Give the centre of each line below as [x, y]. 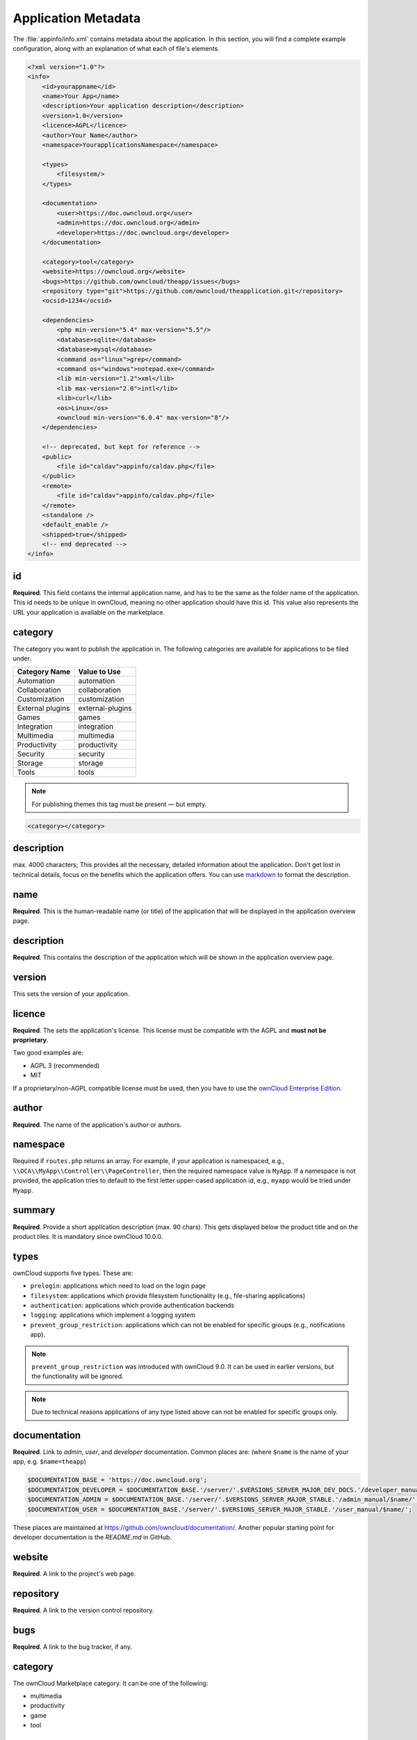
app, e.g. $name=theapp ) [49, 1462]
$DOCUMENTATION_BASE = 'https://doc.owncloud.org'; [117, 1480]
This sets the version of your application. [71, 994]
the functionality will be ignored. [78, 1376]
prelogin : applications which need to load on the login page [118, 1286]
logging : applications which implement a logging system [113, 1315]
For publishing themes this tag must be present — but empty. [119, 804]
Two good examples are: [48, 1053]
